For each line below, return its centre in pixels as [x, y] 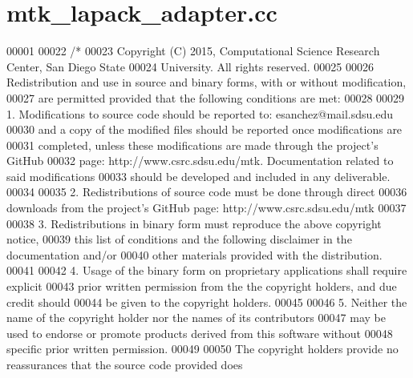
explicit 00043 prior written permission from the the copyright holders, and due [202, 286]
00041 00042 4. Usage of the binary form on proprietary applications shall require [207, 270]
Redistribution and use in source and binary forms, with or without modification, [206, 82]
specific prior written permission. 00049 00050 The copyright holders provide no [202, 349]
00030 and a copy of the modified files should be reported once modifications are [204, 129]
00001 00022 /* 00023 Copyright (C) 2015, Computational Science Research [193, 51]
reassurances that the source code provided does [125, 364]
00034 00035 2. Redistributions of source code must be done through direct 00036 [207, 192]
